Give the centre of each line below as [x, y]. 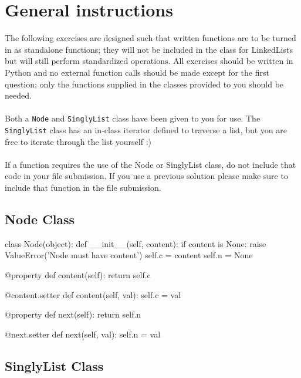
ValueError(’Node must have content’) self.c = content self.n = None [129, 255]
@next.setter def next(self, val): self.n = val [83, 334]
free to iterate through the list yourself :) [78, 141]
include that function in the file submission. [83, 187]
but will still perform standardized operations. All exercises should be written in [149, 61]
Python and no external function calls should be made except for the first [137, 72]
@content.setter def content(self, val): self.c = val [93, 294]
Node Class [40, 219]
